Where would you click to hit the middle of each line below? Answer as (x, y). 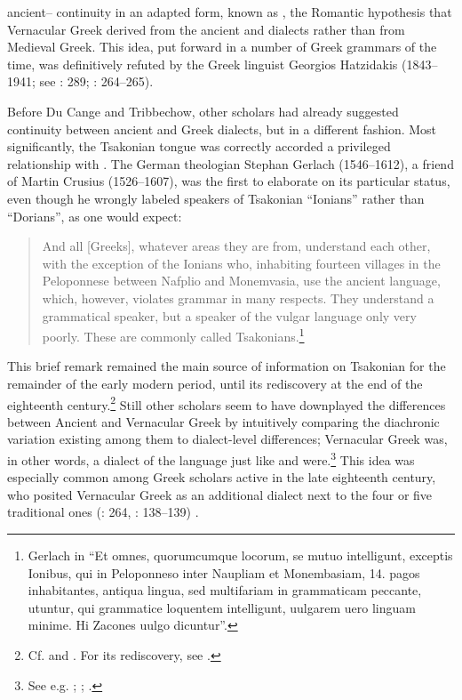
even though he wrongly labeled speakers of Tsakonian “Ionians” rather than (216, 198)
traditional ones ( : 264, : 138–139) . (103, 512)
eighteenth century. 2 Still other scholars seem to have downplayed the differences (227, 403)
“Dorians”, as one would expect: (95, 216)
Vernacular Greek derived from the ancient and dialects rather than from (206, 29)
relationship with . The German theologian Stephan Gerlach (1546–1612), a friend (231, 163)
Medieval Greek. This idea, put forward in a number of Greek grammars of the (222, 47)
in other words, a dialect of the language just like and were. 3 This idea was (211, 458)
